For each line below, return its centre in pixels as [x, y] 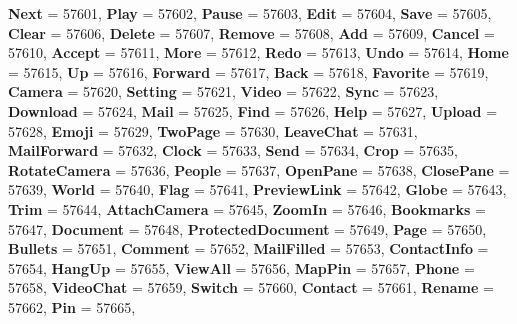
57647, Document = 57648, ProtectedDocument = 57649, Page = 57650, [247, 228]
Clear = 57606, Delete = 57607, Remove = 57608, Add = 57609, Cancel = [251, 32]
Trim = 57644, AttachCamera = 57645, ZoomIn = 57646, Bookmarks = [247, 208]
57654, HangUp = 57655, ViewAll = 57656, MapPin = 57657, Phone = [241, 267]
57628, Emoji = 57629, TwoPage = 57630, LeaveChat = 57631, [213, 130]
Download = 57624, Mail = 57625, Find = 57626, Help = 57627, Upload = [253, 110]
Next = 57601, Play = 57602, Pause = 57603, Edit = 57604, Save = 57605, [250, 13]
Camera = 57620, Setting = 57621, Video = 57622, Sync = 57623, [223, 91]
